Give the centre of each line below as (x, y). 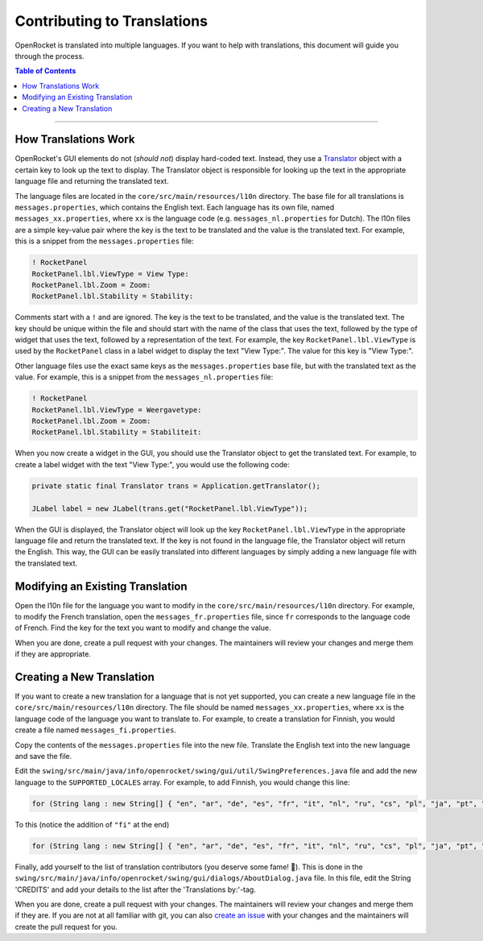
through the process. (50, 56)
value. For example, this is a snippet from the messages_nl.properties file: (144, 377)
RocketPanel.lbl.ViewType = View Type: (110, 274)
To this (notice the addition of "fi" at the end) (92, 824)
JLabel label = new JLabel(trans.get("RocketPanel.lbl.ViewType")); (170, 508)
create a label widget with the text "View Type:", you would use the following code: (152, 464)
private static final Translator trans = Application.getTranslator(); (176, 486)
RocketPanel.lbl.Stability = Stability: (112, 296)
